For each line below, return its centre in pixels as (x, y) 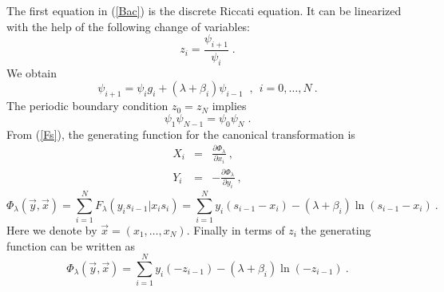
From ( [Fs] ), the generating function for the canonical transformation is (181, 134)
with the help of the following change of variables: (129, 26)
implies (229, 106)
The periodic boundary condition (87, 106)
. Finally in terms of (236, 230)
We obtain (32, 72)
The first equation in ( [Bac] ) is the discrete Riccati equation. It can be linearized (204, 10)
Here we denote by (52, 230)
